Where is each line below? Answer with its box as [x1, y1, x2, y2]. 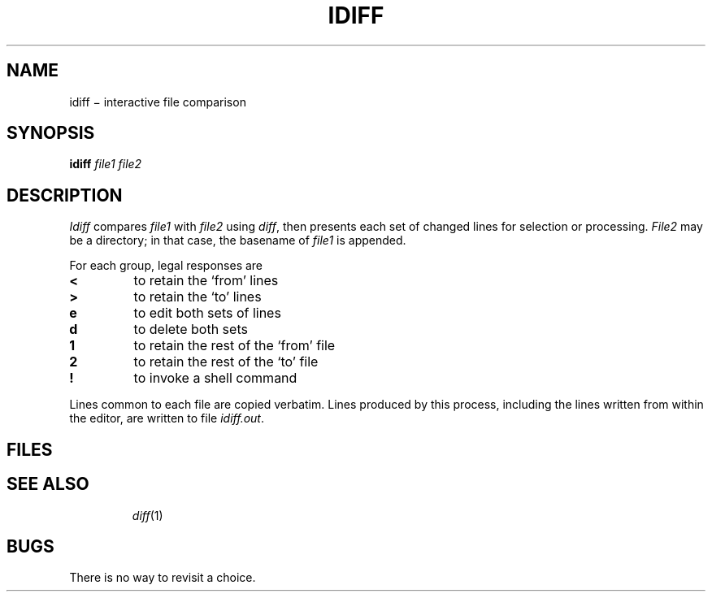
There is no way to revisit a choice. [69, 570, 256, 585]
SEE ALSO [7, 474, 89, 495]
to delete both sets [133, 321, 248, 338]
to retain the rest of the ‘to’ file [133, 353, 319, 370]
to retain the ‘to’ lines [133, 288, 262, 305]
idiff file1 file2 [69, 157, 142, 171]
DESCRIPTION [7, 184, 123, 206]
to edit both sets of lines [133, 305, 281, 322]
